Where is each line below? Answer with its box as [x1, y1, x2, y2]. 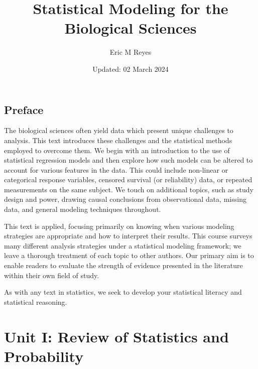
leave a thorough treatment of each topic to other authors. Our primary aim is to [4, 250, 254, 261]
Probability [4, 345, 84, 366]
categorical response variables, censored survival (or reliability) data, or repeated [4, 174, 252, 185]
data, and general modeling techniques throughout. [4, 204, 161, 214]
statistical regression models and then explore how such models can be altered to [4, 155, 253, 165]
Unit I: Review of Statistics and [4, 326, 229, 346]
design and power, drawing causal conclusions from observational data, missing [4, 194, 246, 204]
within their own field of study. [4, 270, 99, 280]
